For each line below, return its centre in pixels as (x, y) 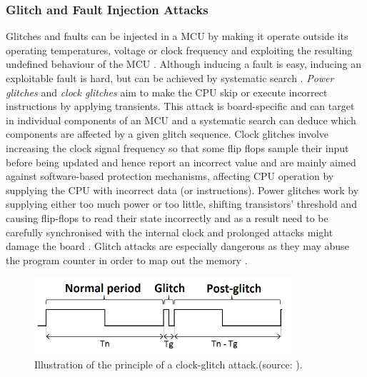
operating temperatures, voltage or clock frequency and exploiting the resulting (179, 50)
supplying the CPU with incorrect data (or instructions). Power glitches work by (182, 190)
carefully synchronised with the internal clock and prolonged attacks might (170, 232)
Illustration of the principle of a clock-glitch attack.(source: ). (169, 364)
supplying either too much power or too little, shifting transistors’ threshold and (181, 204)
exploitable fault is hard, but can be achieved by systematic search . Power (170, 78)
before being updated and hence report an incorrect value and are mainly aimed (181, 162)
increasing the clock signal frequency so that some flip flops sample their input (177, 147)
